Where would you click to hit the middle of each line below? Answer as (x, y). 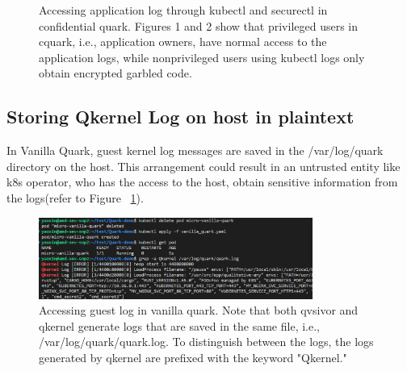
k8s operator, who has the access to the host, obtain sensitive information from (202, 182)
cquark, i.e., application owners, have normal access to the (183, 42)
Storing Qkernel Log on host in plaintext (180, 117)
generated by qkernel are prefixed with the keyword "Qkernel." (193, 357)
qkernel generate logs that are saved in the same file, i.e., (179, 325)
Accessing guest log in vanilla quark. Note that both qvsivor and (199, 310)
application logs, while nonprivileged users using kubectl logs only (202, 57)
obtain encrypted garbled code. (115, 73)
